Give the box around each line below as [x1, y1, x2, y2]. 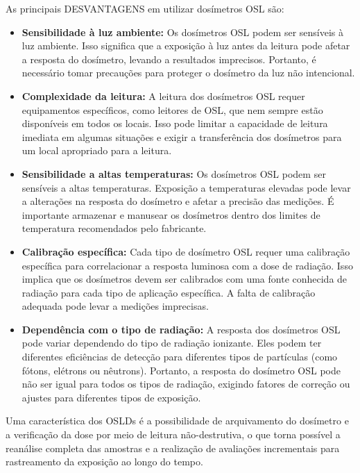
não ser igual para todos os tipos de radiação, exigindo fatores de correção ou [22, 376, 350, 391]
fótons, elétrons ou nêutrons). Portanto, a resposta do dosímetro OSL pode [22, 363, 341, 377]
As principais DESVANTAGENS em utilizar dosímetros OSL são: [6, 1, 284, 15]
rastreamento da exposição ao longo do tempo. [6, 454, 203, 469]
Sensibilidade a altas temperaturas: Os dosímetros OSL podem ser [22, 166, 326, 181]
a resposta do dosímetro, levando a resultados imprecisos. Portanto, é [22, 51, 316, 66]
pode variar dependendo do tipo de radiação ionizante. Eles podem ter [22, 335, 322, 350]
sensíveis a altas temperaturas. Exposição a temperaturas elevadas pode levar [22, 180, 351, 194]
